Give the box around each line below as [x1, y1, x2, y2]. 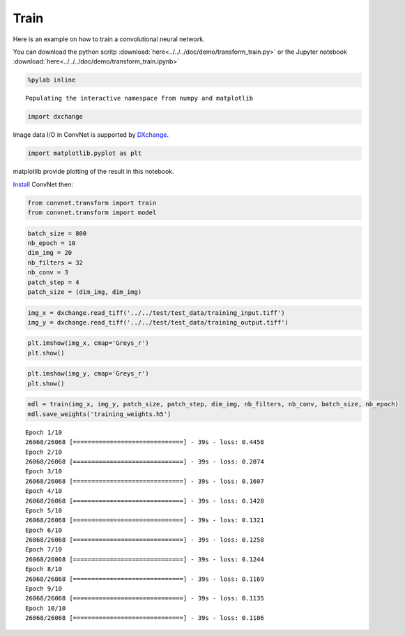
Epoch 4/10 [25, 487, 63, 495]
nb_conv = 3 [27, 269, 69, 276]
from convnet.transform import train [27, 199, 157, 207]
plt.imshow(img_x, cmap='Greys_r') [27, 339, 149, 347]
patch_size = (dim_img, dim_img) [27, 288, 142, 296]
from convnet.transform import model [27, 209, 157, 216]
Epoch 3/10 [25, 468, 63, 475]
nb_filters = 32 [27, 258, 84, 267]
